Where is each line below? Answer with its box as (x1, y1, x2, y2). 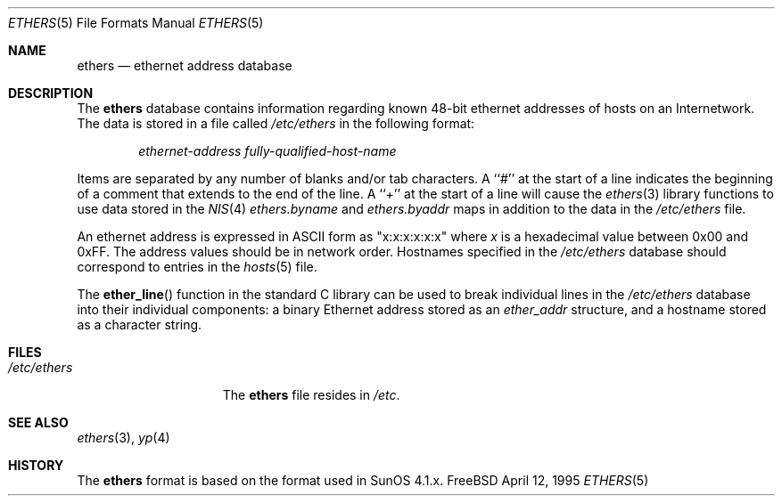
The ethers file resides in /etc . (222, 387, 400, 402)
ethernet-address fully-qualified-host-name (138, 143, 397, 158)
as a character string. (77, 317, 202, 332)
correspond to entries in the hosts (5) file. (77, 259, 317, 274)
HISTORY (8, 458, 64, 473)
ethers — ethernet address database (77, 58, 292, 73)
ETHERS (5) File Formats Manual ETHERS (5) (8, 15, 264, 30)
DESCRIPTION (8, 85, 94, 101)
